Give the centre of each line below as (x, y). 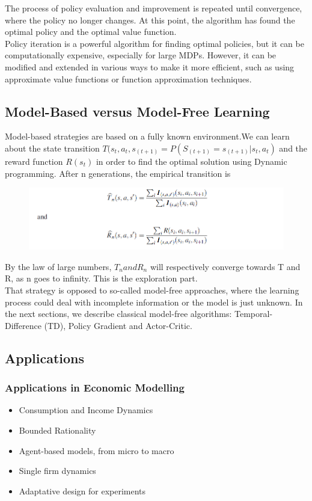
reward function (34, 161)
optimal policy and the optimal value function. (91, 32)
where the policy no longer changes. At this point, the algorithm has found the (150, 20)
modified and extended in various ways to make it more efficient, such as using (150, 66)
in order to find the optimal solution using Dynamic (191, 161)
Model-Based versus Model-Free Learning (137, 111)
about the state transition (52, 148)
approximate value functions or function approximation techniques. (128, 78)
